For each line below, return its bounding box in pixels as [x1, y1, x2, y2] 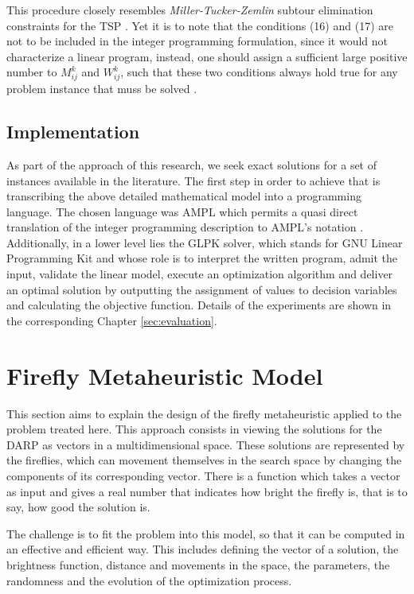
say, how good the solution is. [6, 499, 150, 515]
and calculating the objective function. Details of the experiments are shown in [6, 297, 392, 313]
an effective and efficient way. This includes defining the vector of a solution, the [6, 541, 399, 557]
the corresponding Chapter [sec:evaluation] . [6, 312, 217, 328]
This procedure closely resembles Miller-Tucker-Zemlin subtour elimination [6, 2, 373, 17]
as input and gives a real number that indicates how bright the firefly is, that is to [6, 483, 408, 499]
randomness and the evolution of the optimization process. [6, 572, 292, 588]
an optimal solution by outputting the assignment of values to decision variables [6, 281, 397, 297]
